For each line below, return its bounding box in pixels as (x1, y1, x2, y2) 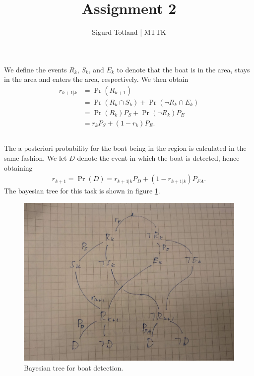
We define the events (4, 64, 67, 74)
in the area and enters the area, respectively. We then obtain (4, 74, 189, 84)
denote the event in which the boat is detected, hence (77, 153, 240, 163)
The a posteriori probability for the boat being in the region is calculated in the (4, 143, 247, 153)
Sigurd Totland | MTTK (92, 27, 166, 37)
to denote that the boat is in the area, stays (117, 64, 250, 74)
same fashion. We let (4, 153, 67, 163)
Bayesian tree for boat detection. (24, 362, 124, 373)
